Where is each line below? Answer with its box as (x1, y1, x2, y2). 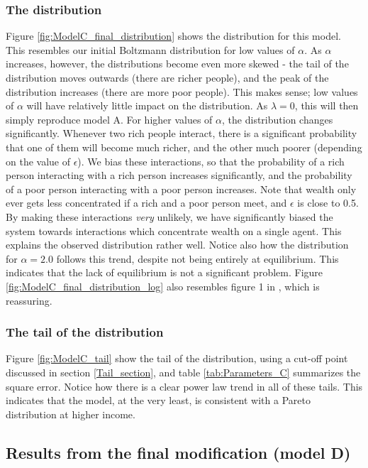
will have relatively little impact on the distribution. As (26, 98, 268, 113)
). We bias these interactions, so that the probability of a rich (77, 153, 345, 168)
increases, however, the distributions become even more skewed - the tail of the (6, 56, 349, 71)
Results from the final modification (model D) (6, 441, 351, 463)
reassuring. (6, 293, 52, 308)
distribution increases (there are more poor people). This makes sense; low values (6, 84, 358, 99)
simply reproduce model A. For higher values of (6, 111, 213, 126)
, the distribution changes (222, 111, 333, 126)
